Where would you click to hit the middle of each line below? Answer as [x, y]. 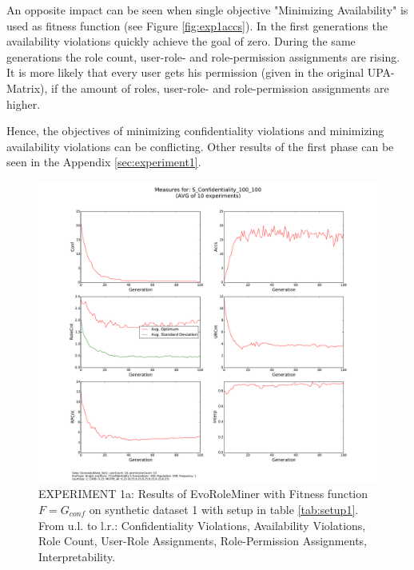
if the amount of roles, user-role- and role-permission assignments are [220, 88]
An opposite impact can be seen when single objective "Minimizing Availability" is [207, 10]
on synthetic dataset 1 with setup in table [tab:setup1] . [224, 509]
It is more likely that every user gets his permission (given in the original [185, 72]
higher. [24, 104]
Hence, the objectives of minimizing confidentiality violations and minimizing [195, 131]
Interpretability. [77, 556]
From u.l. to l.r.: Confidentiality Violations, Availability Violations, [202, 525]
